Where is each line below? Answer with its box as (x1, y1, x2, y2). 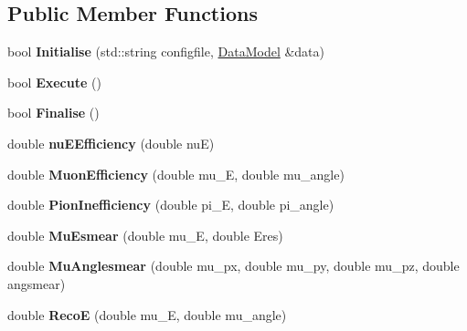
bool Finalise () (7, 103, 100, 122)
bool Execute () (7, 72, 101, 91)
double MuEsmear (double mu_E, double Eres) (7, 225, 283, 244)
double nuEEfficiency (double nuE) (7, 133, 215, 152)
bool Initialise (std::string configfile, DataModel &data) (7, 42, 325, 61)
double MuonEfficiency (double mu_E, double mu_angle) (7, 164, 345, 183)
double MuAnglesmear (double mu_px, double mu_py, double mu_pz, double (7, 256, 460, 275)
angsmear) (7, 274, 66, 293)
